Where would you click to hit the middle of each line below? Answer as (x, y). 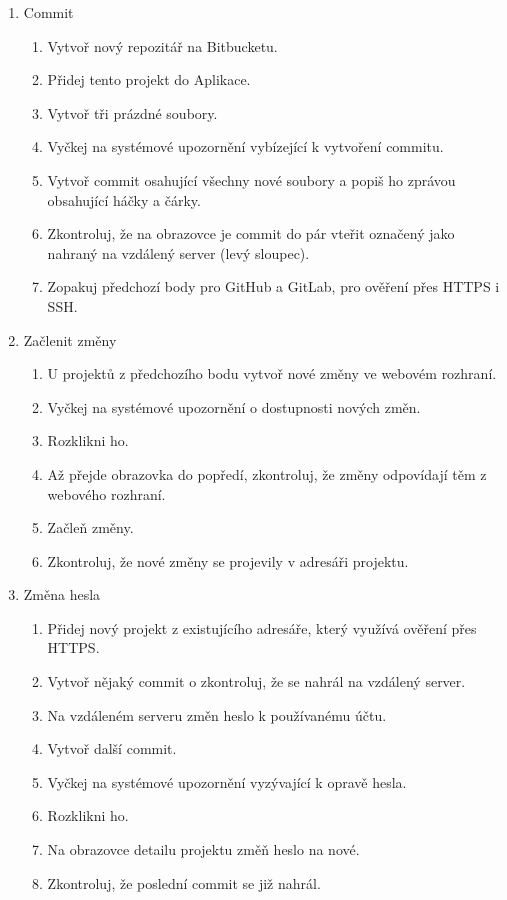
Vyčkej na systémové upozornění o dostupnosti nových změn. (234, 406)
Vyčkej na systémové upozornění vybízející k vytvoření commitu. (245, 146)
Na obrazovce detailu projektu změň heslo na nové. (203, 849)
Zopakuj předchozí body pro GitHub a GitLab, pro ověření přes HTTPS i (273, 286)
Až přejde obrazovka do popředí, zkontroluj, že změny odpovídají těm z (267, 473)
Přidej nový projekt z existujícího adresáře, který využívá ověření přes (262, 627)
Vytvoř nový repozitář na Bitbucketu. (162, 45)
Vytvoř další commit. (112, 748)
